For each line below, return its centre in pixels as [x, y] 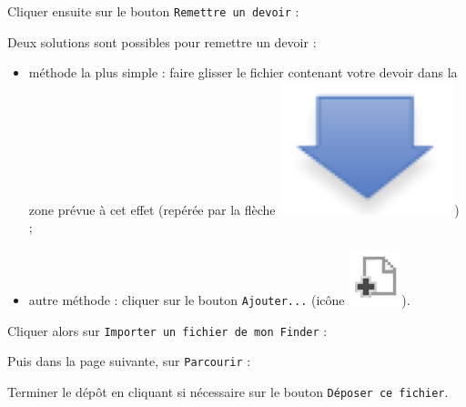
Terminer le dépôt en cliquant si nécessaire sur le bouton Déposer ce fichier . [228, 392]
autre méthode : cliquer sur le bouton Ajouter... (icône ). [219, 300]
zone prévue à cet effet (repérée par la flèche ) [244, 209]
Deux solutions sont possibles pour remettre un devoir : [162, 41]
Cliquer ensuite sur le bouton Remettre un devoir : [153, 11]
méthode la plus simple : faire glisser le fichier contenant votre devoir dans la [243, 72]
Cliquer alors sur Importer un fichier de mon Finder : [167, 330]
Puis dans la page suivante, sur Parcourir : [129, 361]
